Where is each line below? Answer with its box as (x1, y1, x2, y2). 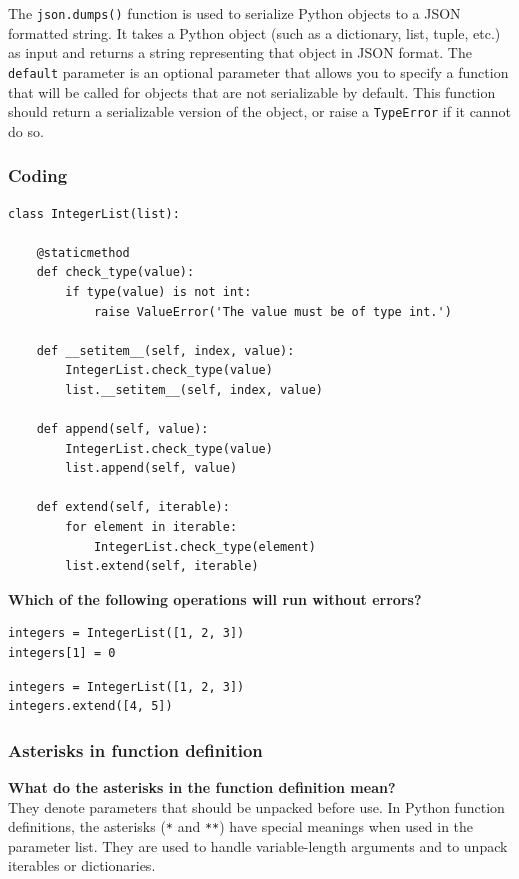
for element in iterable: (65, 520, 238, 535)
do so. (8, 120, 44, 141)
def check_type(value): (36, 265, 195, 280)
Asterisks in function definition (8, 737, 263, 762)
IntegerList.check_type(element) (93, 539, 316, 554)
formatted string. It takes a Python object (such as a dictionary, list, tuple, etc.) (8, 22, 501, 43)
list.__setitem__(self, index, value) (65, 382, 323, 397)
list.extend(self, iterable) (65, 559, 259, 574)
